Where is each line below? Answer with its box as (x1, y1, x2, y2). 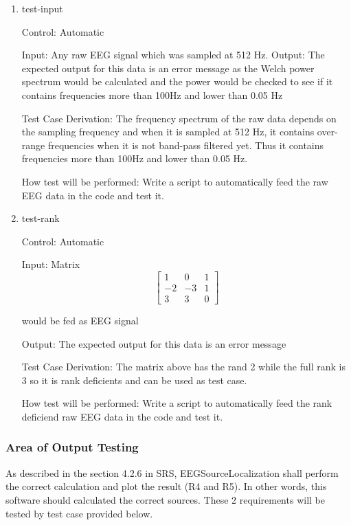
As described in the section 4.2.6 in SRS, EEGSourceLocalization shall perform (5, 465, 339, 480)
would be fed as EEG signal (21, 313, 139, 327)
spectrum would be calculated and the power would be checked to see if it (21, 74, 333, 89)
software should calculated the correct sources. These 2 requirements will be (5, 492, 325, 506)
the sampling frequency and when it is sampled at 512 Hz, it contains (21, 124, 315, 139)
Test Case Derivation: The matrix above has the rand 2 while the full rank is (21, 359, 346, 374)
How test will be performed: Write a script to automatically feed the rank (21, 396, 332, 410)
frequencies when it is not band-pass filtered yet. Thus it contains (47, 137, 324, 152)
